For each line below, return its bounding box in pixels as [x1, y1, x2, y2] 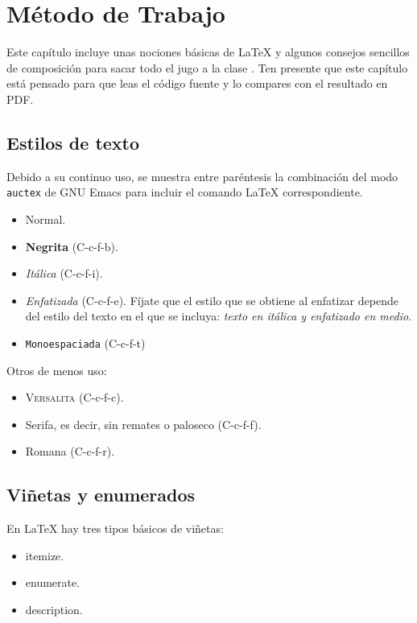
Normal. [25, 210, 66, 227]
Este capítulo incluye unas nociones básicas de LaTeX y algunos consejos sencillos [6, 43, 410, 60]
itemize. [25, 547, 64, 563]
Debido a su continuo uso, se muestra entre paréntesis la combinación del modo [6, 167, 398, 184]
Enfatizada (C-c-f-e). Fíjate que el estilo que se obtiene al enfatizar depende [25, 291, 398, 308]
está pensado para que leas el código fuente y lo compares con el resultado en [6, 75, 388, 92]
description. [25, 600, 83, 617]
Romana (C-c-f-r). [25, 443, 115, 460]
